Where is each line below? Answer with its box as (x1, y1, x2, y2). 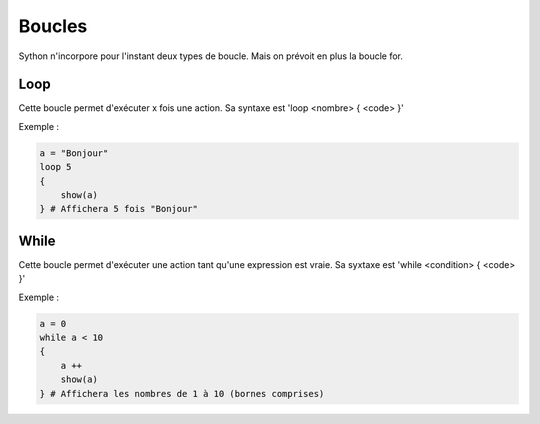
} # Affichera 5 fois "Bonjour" (39, 203, 199, 215)
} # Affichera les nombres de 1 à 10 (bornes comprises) (39, 388, 325, 399)
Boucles (18, 15, 88, 37)
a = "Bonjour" (39, 147, 109, 159)
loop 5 (39, 161, 72, 173)
